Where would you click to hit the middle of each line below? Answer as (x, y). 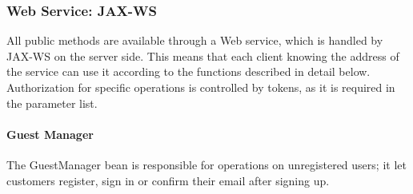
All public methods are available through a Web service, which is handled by (195, 40)
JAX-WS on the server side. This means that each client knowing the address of (203, 55)
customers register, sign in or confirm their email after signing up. (168, 180)
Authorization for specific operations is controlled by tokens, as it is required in (201, 87)
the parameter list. (52, 103)
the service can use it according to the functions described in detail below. (188, 71)
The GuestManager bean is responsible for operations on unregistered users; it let (206, 164)
